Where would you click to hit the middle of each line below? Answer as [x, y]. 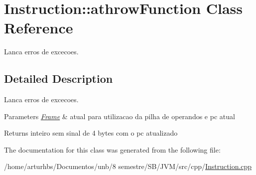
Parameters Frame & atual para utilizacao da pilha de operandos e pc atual [120, 116]
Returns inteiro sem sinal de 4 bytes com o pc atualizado [91, 133]
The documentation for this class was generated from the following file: [112, 149]
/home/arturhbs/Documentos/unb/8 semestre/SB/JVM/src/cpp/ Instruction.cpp [128, 166]
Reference [39, 28]
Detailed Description [59, 79]
